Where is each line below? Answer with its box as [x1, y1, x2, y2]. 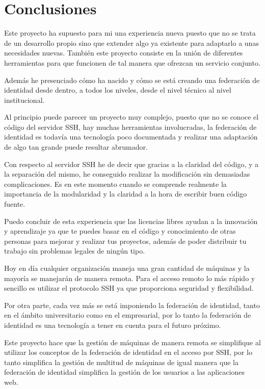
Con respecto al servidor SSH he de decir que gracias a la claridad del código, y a [4, 158, 258, 169]
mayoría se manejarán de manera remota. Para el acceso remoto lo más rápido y [4, 272, 255, 283]
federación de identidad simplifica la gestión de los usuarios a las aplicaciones [4, 367, 245, 377]
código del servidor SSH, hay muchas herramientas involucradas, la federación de [4, 121, 257, 132]
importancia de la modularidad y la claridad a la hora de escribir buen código [4, 188, 247, 199]
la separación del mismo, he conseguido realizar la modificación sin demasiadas [4, 169, 250, 179]
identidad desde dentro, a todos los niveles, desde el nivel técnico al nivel [4, 85, 231, 95]
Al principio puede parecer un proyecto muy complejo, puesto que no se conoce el [4, 112, 259, 122]
